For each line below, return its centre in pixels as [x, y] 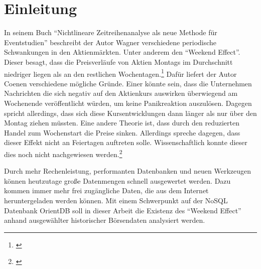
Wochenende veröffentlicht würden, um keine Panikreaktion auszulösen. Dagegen [128, 103]
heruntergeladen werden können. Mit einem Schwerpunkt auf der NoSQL [116, 200]
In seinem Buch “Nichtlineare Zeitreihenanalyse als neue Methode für [111, 32]
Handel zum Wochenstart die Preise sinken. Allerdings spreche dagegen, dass [122, 132]
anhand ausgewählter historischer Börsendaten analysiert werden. [105, 220]
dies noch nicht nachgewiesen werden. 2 [63, 153]
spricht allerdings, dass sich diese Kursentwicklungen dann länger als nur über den [130, 113]
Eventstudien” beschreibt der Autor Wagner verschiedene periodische [110, 42]
